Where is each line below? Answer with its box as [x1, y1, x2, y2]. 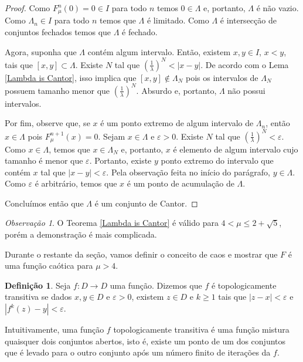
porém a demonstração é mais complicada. [5, 228, 157, 241]
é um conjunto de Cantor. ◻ [94, 197, 198, 209]
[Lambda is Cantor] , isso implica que [5, 71, 137, 83]
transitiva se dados [5, 290, 72, 303]
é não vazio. [256, 2, 299, 13]
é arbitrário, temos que [35, 177, 117, 190]
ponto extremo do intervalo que [161, 154, 274, 167]
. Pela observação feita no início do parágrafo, [106, 165, 270, 178]
